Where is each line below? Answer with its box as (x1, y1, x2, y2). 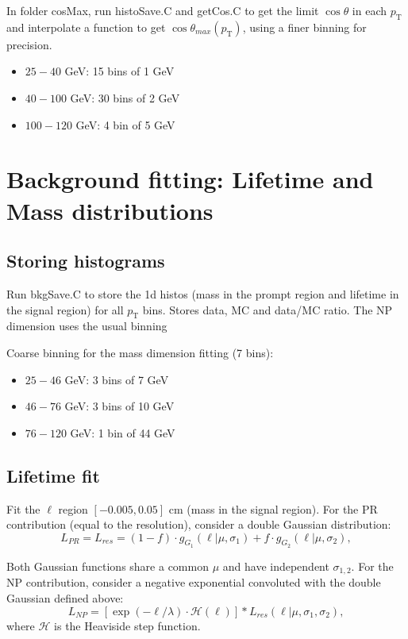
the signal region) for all (6, 301, 124, 318)
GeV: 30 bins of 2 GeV (70, 89, 180, 106)
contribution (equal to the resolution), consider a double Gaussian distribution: (6, 516, 391, 533)
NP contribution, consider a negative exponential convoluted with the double (6, 574, 381, 591)
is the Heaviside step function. (54, 617, 201, 633)
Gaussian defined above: (6, 589, 124, 606)
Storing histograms (6, 248, 165, 273)
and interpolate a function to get (6, 18, 166, 35)
